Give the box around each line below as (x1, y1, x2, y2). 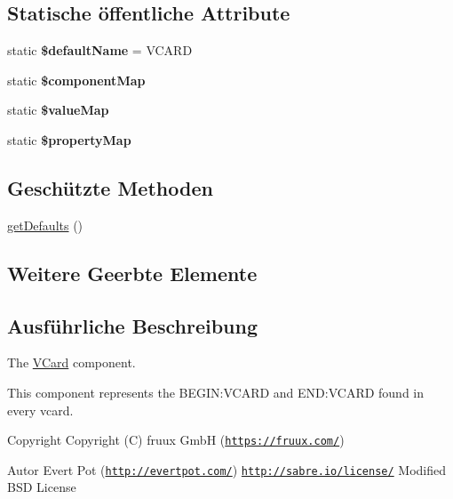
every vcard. (7, 400, 74, 419)
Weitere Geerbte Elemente (7, 259, 258, 286)
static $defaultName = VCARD (7, 41, 193, 60)
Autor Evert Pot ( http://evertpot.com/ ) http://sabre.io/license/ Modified (7, 460, 447, 479)
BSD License (7, 478, 76, 496)
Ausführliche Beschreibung (7, 311, 258, 339)
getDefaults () (7, 215, 83, 234)
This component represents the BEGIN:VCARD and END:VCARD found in (7, 382, 425, 401)
